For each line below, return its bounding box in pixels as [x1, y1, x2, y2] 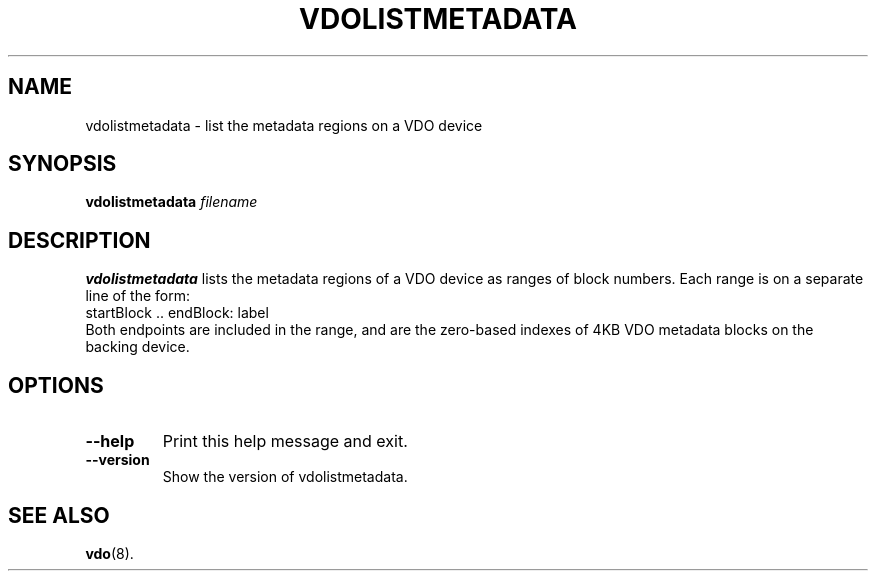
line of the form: [85, 287, 190, 305]
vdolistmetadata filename [85, 193, 258, 211]
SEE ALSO [8, 502, 110, 528]
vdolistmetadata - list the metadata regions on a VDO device [85, 116, 483, 134]
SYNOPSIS [8, 151, 117, 177]
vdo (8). [85, 544, 134, 562]
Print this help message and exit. [162, 431, 408, 452]
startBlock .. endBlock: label [85, 304, 269, 322]
